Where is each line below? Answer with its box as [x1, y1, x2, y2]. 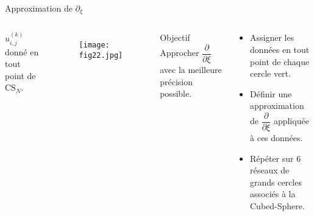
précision [160, 75, 193, 88]
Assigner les [250, 31, 294, 44]
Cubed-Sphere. [250, 200, 305, 212]
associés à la [250, 187, 296, 200]
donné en [5, 45, 39, 58]
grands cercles [250, 175, 302, 188]
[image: [79, 41, 110, 50]
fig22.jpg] [79, 51, 123, 60]
